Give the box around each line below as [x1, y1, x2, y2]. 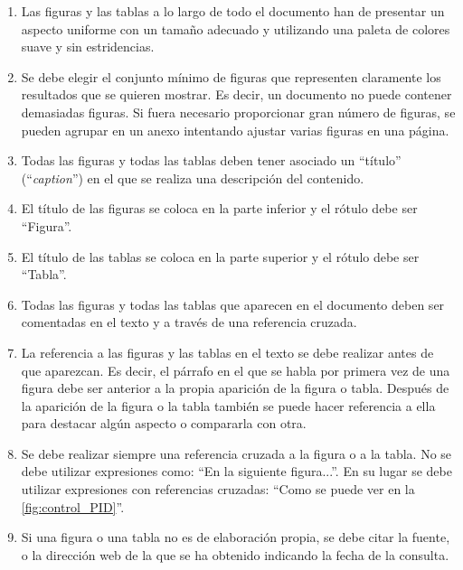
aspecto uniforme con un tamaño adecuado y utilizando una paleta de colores [21, 19, 450, 38]
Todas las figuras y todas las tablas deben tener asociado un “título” [21, 151, 402, 170]
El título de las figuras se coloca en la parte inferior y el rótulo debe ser [21, 199, 418, 218]
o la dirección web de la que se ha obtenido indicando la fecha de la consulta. [21, 545, 449, 564]
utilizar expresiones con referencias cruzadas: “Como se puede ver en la [21, 480, 415, 499]
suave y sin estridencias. [21, 37, 155, 56]
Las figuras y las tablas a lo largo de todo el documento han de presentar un [21, 2, 445, 20]
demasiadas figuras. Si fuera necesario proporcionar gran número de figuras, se [21, 102, 456, 121]
